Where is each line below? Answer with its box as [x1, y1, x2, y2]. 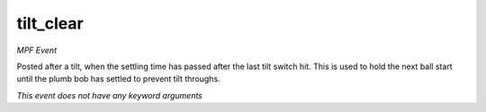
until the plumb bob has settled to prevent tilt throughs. [16, 73, 220, 84]
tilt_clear [16, 13, 85, 33]
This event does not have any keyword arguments [16, 90, 202, 100]
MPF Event [16, 45, 58, 56]
